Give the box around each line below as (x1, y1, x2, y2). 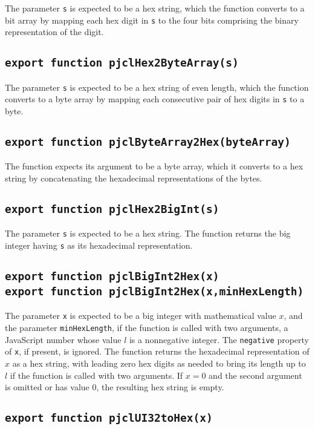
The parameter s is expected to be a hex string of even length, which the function (5, 80, 309, 93)
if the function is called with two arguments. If (10, 368, 183, 381)
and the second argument (209, 368, 302, 381)
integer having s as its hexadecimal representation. (5, 239, 193, 251)
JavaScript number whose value (5, 333, 122, 345)
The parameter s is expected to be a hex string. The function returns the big (5, 227, 291, 240)
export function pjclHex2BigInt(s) (5, 202, 219, 215)
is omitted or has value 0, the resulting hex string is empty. (5, 381, 224, 393)
